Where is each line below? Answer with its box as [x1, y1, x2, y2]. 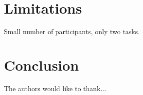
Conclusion [4, 55, 79, 75]
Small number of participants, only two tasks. [4, 26, 140, 37]
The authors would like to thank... [4, 83, 107, 93]
